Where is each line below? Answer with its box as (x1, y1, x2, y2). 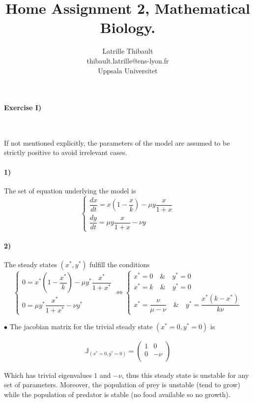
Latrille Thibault (102, 46, 153, 56)
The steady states (4, 259, 57, 269)
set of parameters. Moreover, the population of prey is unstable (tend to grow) (4, 379, 240, 390)
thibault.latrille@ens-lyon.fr (86, 55, 169, 65)
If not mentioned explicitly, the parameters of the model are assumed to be (4, 137, 230, 148)
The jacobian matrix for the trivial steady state (9, 321, 153, 331)
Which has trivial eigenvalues (4, 370, 92, 380)
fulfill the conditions (89, 259, 150, 269)
